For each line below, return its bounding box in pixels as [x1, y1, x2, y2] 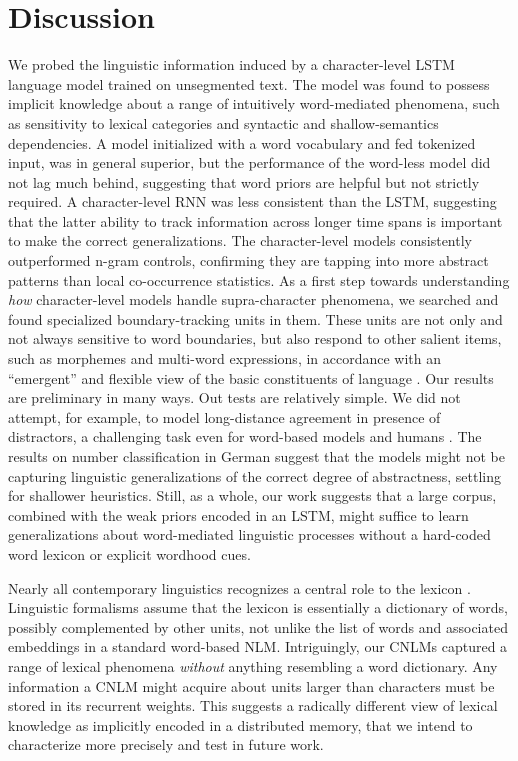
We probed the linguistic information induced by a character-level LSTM [8, 54, 455, 75]
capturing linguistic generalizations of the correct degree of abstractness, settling [8, 465, 502, 486]
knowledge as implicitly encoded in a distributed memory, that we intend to [8, 714, 473, 735]
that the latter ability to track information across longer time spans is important [8, 210, 503, 231]
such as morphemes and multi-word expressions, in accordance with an [8, 348, 442, 369]
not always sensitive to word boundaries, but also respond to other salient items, [8, 328, 502, 349]
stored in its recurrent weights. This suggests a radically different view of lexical [8, 695, 498, 716]
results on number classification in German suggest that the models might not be [8, 446, 505, 466]
